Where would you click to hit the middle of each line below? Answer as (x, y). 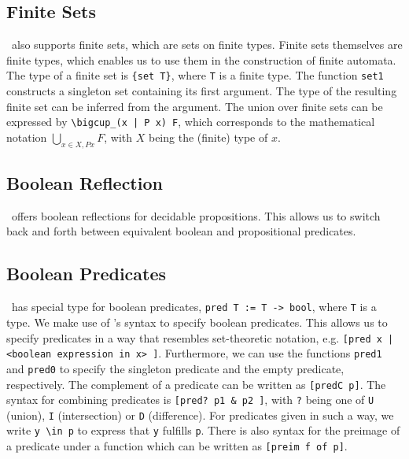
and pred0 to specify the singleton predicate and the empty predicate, (175, 368)
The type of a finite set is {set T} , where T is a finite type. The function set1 (195, 75)
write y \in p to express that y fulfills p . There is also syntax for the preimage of (203, 430)
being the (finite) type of (208, 137)
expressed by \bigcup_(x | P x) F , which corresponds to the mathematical (191, 122)
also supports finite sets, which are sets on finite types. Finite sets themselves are (207, 44)
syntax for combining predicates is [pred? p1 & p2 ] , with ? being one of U (190, 400)
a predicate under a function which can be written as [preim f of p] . (177, 446)
